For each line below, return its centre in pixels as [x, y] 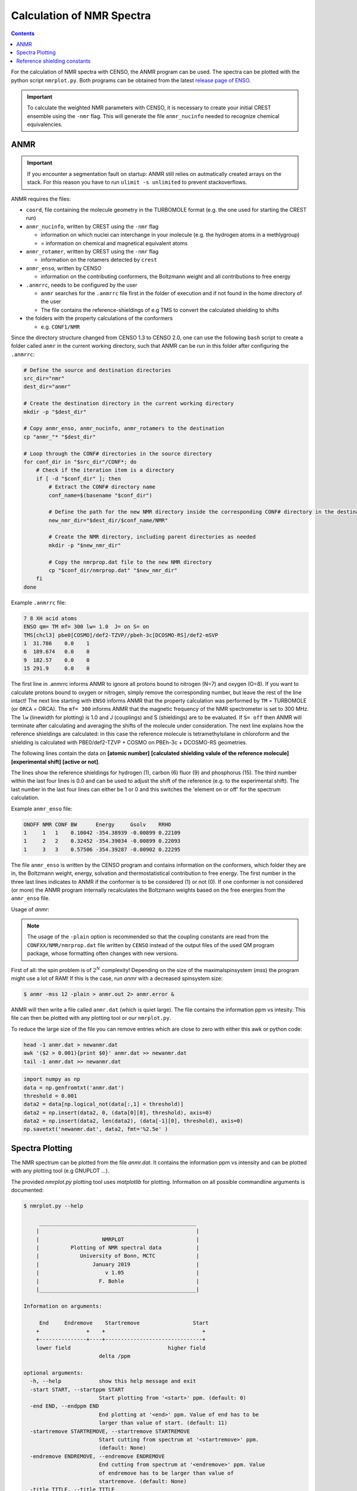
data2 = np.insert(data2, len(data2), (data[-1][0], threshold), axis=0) [133, 1121]
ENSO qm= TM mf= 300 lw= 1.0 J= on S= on [86, 627]
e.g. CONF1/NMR [60, 327]
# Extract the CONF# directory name [102, 487]
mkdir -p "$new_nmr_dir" [85, 545]
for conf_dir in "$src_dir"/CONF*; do [80, 462]
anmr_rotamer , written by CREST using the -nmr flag [92, 251]
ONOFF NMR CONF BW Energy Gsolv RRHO [97, 824]
